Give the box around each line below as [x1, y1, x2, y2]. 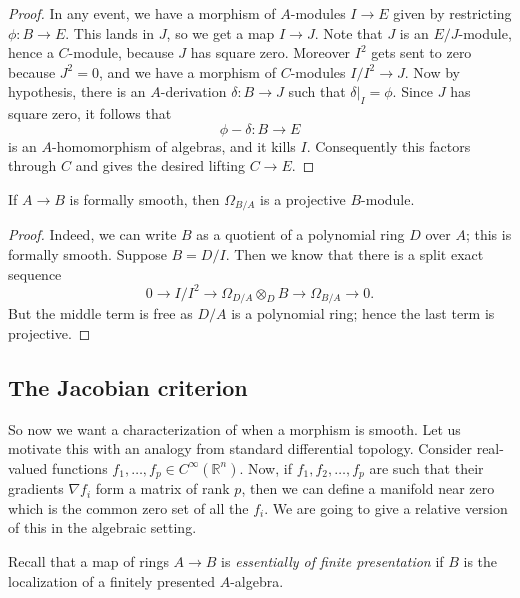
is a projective [260, 188, 346, 209]
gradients [8, 478, 64, 499]
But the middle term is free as [8, 303, 193, 324]
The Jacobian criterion [8, 371, 248, 402]
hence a [8, 42, 54, 63]
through [8, 155, 57, 176]
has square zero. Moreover [190, 42, 351, 63]
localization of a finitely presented [8, 570, 216, 591]
